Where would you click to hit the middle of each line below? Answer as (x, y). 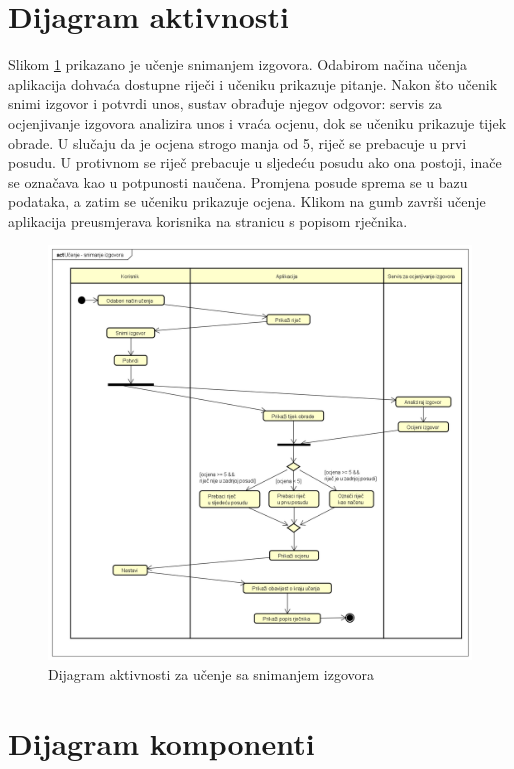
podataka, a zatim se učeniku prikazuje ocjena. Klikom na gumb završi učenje (247, 201)
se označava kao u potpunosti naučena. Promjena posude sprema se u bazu (238, 181)
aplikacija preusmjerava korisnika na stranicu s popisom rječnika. (208, 220)
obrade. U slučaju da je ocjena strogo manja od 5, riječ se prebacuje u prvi (237, 142)
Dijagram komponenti (161, 742)
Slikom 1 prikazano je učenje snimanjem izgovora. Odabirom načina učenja (238, 64)
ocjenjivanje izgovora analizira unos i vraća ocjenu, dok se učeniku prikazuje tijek (257, 122)
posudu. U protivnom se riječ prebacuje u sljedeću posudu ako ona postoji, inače (255, 162)
